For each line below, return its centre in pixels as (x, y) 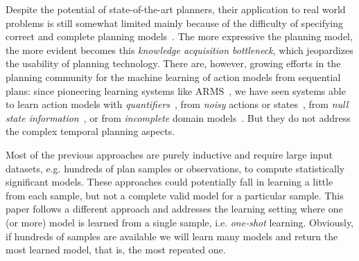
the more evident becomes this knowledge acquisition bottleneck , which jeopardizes (179, 49)
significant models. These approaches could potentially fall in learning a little (169, 182)
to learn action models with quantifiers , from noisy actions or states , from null (177, 104)
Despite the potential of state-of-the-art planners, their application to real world (176, 9)
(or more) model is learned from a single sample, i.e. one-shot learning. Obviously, (179, 222)
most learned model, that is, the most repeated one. (116, 250)
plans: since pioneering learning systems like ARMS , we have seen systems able (176, 90)
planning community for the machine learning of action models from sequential (173, 76)
